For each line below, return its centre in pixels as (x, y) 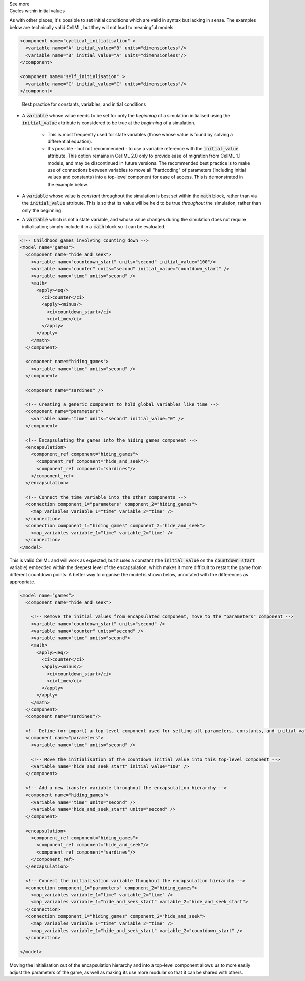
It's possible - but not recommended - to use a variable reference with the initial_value (143, 148)
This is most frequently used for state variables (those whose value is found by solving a (140, 135)
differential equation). (70, 141)
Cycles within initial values (37, 11)
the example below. (68, 184)
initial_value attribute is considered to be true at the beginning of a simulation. (109, 123)
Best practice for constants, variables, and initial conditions (84, 104)
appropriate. (22, 582)
